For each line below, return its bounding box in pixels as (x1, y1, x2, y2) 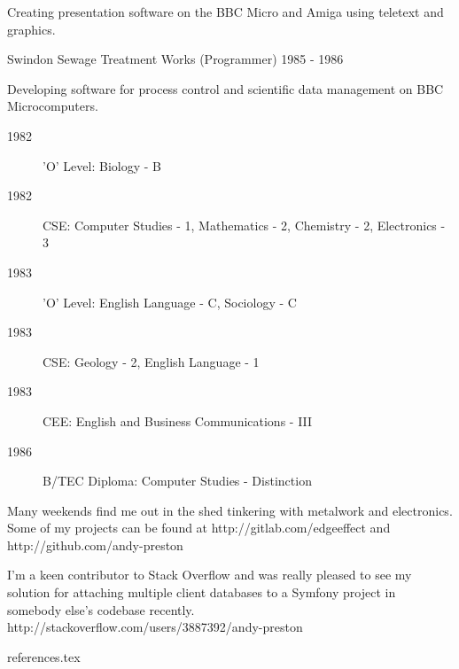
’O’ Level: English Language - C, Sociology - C (43, 292, 297, 311)
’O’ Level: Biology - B (43, 156, 161, 175)
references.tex (7, 647, 81, 665)
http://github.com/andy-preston (7, 535, 183, 554)
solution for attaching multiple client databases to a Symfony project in (7, 583, 396, 602)
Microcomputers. (7, 97, 98, 115)
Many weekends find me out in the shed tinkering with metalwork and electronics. (7, 501, 453, 519)
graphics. (7, 19, 56, 38)
